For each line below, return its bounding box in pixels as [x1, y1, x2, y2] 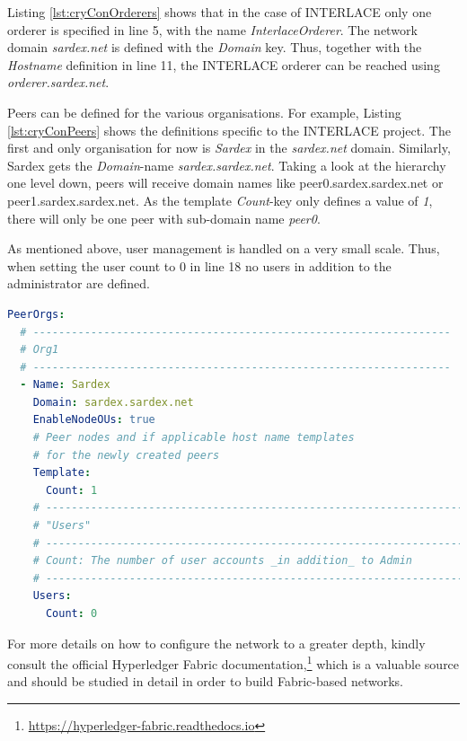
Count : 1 [45, 483, 98, 497]
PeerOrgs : [7, 307, 66, 321]
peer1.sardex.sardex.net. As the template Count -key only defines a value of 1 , [7, 190, 433, 209]
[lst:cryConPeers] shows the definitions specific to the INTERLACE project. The [7, 120, 451, 139]
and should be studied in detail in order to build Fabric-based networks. [7, 672, 403, 691]
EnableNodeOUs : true [32, 413, 155, 427]
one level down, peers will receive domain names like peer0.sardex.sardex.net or [7, 173, 444, 192]
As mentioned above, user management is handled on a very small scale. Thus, [7, 239, 440, 258]
